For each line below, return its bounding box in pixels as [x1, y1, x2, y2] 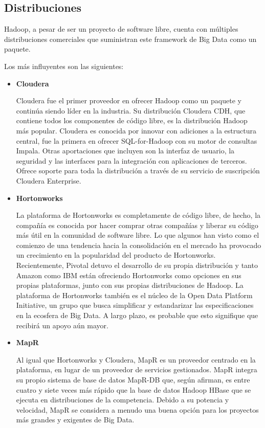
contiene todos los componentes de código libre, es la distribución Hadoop [16, 115, 248, 126]
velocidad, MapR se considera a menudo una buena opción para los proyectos [16, 404, 259, 415]
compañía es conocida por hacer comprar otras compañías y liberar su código [16, 219, 258, 230]
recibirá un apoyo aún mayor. [16, 320, 108, 330]
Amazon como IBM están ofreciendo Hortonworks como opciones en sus [16, 269, 241, 280]
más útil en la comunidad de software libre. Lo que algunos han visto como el [16, 230, 259, 240]
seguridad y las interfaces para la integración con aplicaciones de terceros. [16, 155, 247, 166]
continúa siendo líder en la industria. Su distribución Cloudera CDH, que [16, 105, 246, 116]
